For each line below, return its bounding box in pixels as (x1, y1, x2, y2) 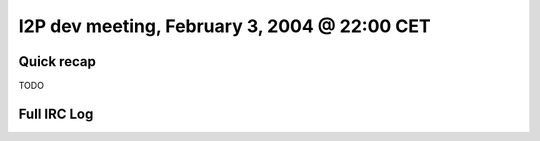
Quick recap (18, 53, 97, 70)
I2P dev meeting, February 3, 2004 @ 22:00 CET (18, 15, 431, 37)
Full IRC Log (18, 105, 94, 122)
